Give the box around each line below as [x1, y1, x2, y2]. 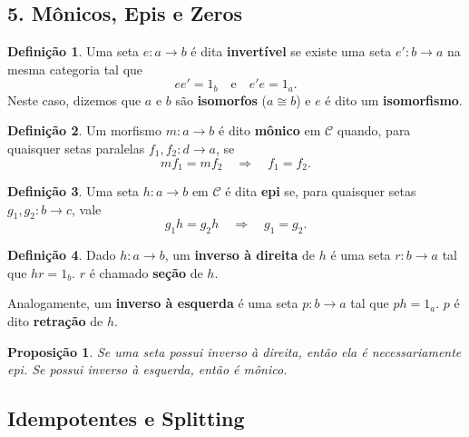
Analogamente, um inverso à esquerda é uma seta [7, 293, 298, 313]
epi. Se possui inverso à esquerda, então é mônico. [7, 360, 288, 379]
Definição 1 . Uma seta [7, 42, 140, 61]
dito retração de [7, 312, 103, 331]
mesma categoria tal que [7, 59, 143, 78]
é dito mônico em [219, 121, 321, 140]
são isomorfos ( [175, 90, 268, 109]
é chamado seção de [89, 263, 203, 282]
